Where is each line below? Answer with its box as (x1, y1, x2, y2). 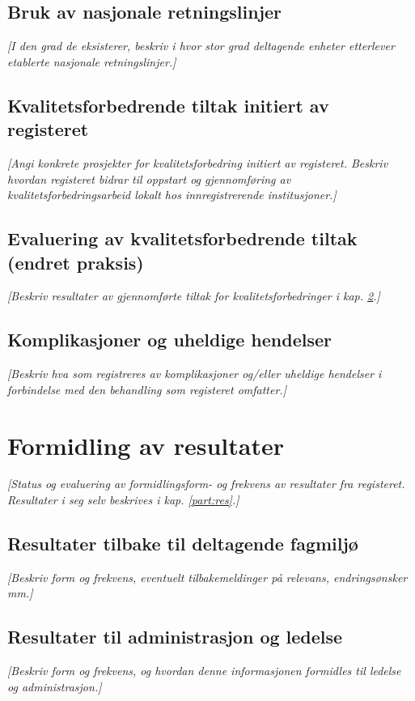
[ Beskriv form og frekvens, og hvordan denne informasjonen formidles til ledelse (7, 662, 401, 679)
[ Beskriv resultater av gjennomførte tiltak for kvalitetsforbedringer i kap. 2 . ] (7, 287, 380, 304)
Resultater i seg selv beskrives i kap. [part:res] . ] (7, 491, 239, 508)
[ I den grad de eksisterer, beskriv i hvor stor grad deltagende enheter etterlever (7, 37, 395, 54)
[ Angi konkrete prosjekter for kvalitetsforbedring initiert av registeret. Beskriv (7, 154, 388, 171)
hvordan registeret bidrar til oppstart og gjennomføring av (7, 170, 291, 187)
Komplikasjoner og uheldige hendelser (7, 327, 332, 352)
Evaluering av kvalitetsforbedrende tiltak (7, 226, 358, 251)
